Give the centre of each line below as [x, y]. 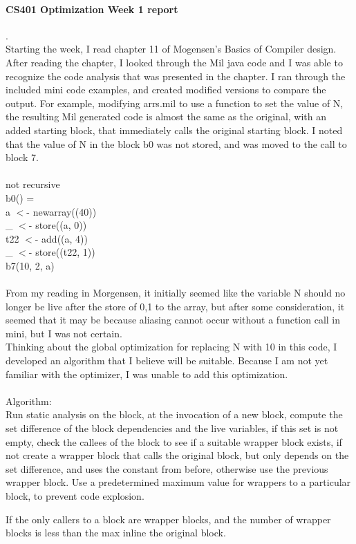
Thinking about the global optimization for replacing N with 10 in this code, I [171, 347]
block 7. [22, 157]
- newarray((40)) [62, 211]
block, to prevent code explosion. [75, 495]
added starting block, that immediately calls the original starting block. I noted [174, 130]
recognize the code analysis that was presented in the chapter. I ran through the [176, 76]
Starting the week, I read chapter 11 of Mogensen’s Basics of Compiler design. [171, 49]
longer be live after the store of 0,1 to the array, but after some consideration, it [175, 306]
